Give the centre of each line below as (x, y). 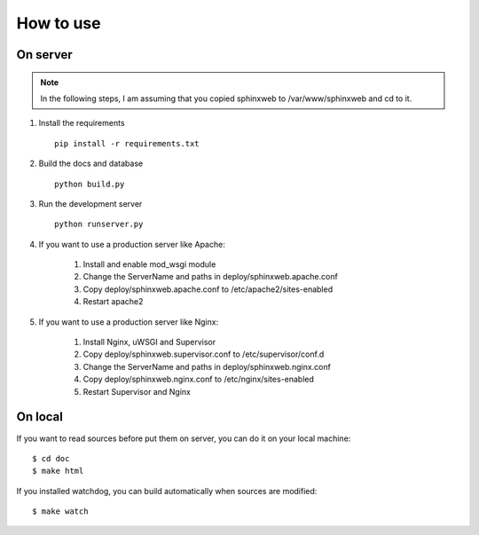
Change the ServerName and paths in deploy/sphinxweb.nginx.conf (207, 366)
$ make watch (60, 511)
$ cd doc (51, 458)
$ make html (58, 471)
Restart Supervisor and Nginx (137, 391)
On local (40, 417)
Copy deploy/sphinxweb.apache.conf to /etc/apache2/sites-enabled (208, 289)
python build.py (90, 184)
